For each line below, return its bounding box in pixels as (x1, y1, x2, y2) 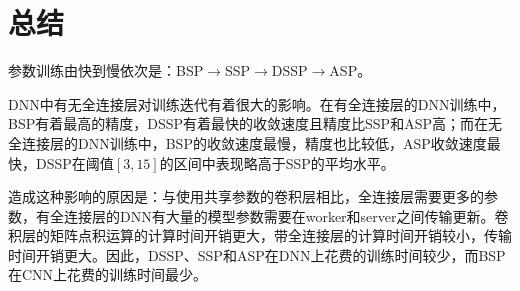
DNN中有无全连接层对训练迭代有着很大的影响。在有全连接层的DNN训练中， (8, 93, 506, 114)
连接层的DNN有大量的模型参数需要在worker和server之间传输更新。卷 (63, 205, 509, 226)
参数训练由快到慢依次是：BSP (8, 60, 204, 81)
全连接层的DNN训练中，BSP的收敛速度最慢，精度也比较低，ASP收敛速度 (8, 132, 487, 153)
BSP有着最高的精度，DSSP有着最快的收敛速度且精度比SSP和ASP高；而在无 (8, 113, 502, 134)
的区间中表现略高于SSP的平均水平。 (159, 152, 395, 173)
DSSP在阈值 (35, 152, 114, 173)
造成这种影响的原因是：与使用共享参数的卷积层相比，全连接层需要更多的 (8, 186, 484, 207)
